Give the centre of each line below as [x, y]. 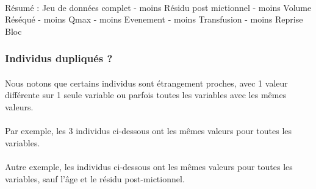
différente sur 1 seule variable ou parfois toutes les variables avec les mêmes [146, 95]
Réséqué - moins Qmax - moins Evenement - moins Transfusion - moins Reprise [154, 19]
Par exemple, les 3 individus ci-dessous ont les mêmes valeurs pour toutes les [149, 131]
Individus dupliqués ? [59, 58]
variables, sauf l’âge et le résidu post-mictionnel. [95, 178]
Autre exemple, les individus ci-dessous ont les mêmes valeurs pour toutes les [149, 166]
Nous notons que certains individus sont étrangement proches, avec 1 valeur [146, 83]
